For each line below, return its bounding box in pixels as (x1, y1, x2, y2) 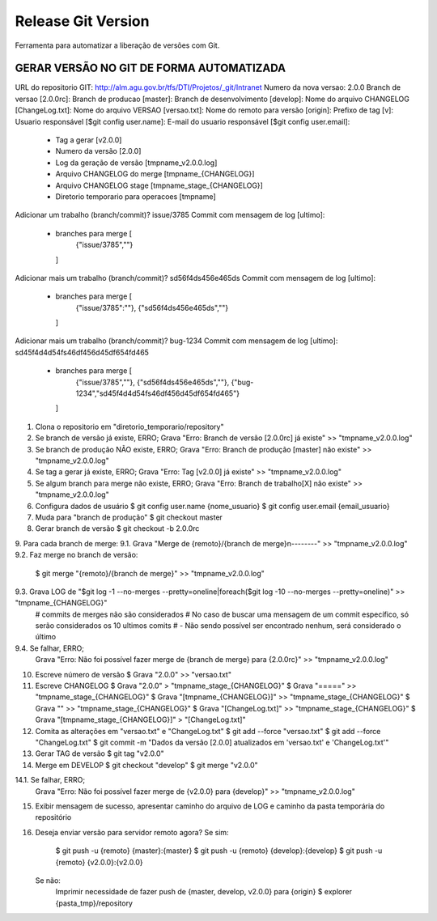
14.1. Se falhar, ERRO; (15, 775, 85, 785)
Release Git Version (15, 12, 150, 30)
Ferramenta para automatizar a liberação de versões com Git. (15, 40, 220, 50)
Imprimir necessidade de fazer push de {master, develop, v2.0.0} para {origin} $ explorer (55, 887, 352, 897)
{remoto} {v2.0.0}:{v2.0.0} (55, 857, 143, 867)
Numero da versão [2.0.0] (55, 146, 142, 156)
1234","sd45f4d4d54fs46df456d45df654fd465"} (75, 388, 240, 398)
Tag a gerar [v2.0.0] (55, 135, 122, 145)
